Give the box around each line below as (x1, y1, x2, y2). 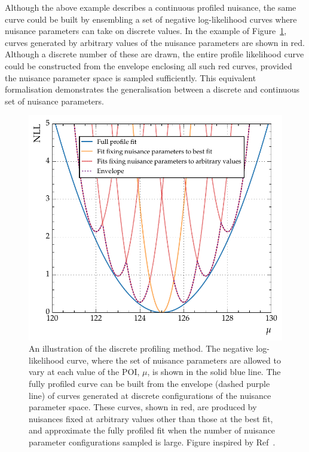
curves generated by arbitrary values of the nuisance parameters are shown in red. (5, 36, 305, 48)
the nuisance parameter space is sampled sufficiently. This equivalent (5, 71, 256, 84)
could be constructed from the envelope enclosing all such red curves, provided (5, 59, 292, 72)
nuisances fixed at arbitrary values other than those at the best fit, (29, 412, 273, 425)
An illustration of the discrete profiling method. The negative (29, 342, 253, 355)
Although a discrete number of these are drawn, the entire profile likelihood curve (5, 48, 304, 60)
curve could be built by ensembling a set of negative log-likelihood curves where (5, 13, 297, 25)
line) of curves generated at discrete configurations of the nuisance (29, 389, 271, 401)
